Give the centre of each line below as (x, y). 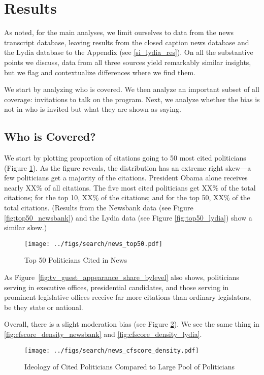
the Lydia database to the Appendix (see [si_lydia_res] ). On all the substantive (129, 52)
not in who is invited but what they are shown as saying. (93, 109)
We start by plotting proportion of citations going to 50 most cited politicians (125, 158)
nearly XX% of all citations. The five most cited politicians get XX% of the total (130, 187)
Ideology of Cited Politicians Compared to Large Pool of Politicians (130, 367)
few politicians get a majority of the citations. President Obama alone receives (126, 178)
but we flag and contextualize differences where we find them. (100, 72)
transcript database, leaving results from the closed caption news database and (127, 42)
